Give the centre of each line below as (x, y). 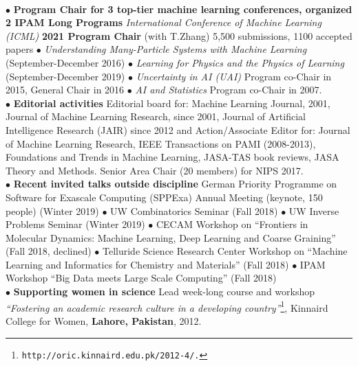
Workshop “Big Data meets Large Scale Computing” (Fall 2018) (141, 278)
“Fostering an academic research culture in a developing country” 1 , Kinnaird (167, 306)
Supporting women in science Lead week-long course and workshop (164, 291)
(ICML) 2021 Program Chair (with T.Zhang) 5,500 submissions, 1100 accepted (179, 35)
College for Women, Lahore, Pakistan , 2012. (104, 320)
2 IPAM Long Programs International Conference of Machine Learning (164, 22)
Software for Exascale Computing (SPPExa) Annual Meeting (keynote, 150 (164, 197)
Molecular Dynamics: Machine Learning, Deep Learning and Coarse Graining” (171, 237)
